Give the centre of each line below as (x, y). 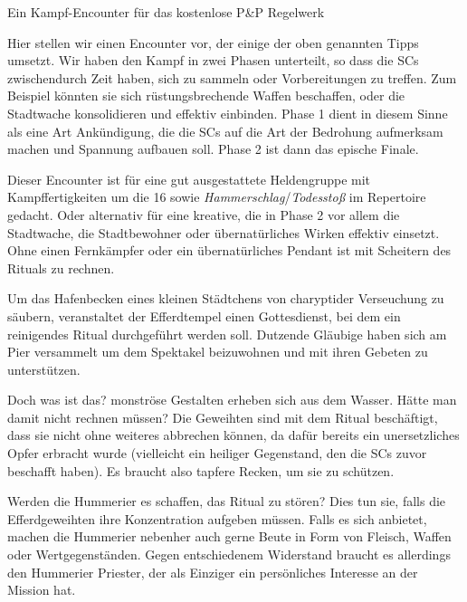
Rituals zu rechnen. (61, 268)
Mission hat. (42, 590)
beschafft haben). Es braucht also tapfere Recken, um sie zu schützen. (201, 470)
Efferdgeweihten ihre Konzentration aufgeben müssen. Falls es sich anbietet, (217, 518)
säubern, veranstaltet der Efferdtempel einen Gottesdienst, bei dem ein (204, 315)
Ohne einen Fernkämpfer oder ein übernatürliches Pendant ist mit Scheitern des (229, 250)
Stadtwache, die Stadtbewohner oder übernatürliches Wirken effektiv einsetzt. (224, 232)
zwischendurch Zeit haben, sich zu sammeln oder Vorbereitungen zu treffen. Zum (232, 77)
